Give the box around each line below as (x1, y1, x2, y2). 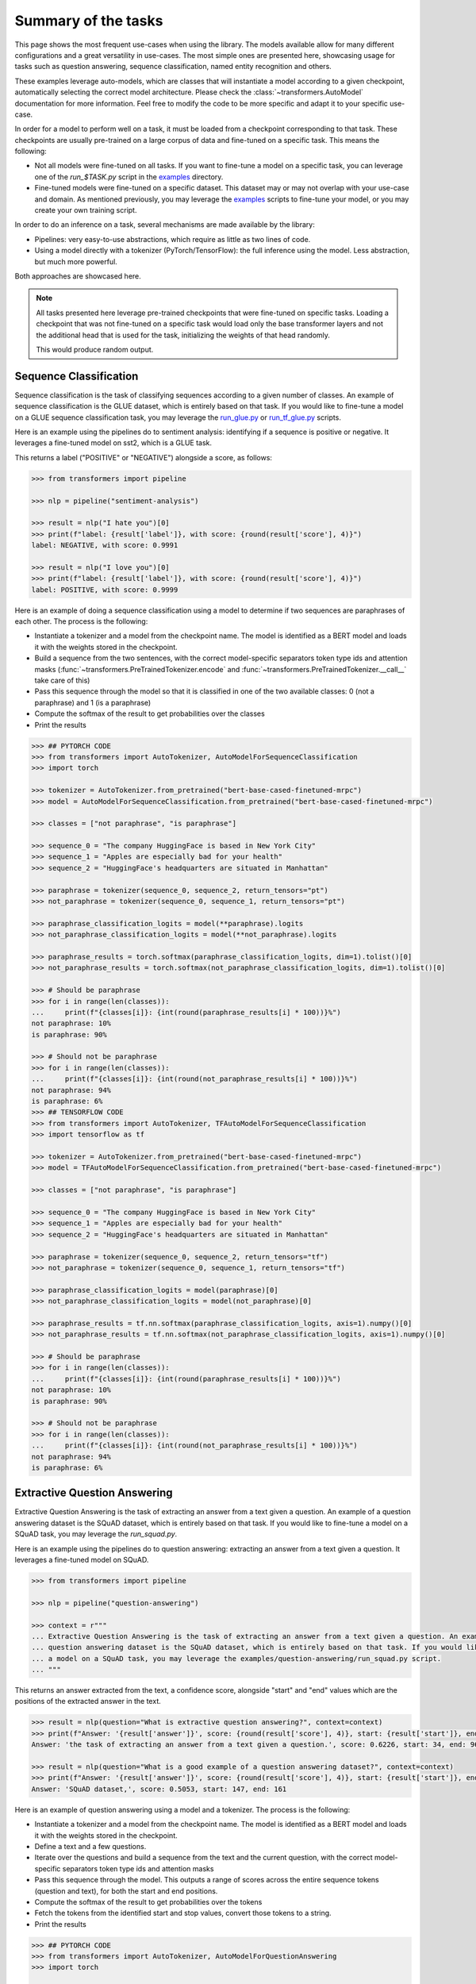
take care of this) (34, 675, 90, 685)
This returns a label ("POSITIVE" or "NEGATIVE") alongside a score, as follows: (14, 452, 273, 462)
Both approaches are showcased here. (14, 271, 142, 281)
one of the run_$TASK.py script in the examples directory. (34, 171, 224, 182)
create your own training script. (34, 206, 137, 215)
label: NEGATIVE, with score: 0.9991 (31, 540, 178, 550)
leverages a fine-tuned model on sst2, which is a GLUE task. (14, 438, 213, 448)
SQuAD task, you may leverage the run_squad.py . (14, 1529, 178, 1539)
